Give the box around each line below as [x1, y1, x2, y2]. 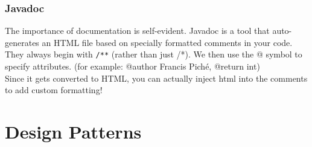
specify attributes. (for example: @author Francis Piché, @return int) [5, 60, 260, 73]
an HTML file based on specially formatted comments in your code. [42, 36, 293, 48]
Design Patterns [5, 119, 142, 144]
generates [5, 36, 39, 48]
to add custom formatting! [5, 83, 103, 96]
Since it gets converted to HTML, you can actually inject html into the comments [5, 71, 308, 84]
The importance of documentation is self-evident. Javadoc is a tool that [5, 24, 270, 37]
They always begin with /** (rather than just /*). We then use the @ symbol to [5, 48, 302, 60]
